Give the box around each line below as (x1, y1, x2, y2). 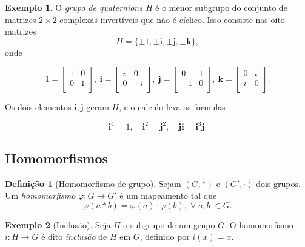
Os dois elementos (5, 100, 72, 113)
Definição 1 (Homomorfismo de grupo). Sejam (5, 177, 181, 189)
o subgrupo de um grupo (123, 218, 215, 231)
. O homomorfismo (224, 218, 293, 231)
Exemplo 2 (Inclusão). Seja (5, 218, 111, 231)
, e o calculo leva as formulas (119, 100, 226, 113)
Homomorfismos (5, 148, 108, 167)
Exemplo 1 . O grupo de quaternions (5, 1, 142, 13)
